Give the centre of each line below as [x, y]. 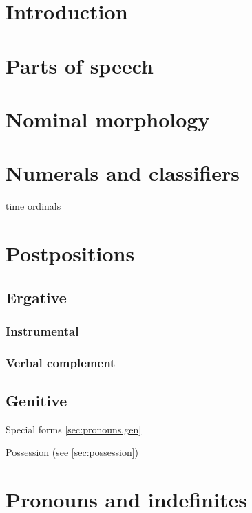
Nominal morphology [108, 119]
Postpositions [70, 253]
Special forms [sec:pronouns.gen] [74, 429]
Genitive [36, 401]
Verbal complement [61, 362]
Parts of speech [80, 65]
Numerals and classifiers [123, 173]
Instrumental [42, 330]
